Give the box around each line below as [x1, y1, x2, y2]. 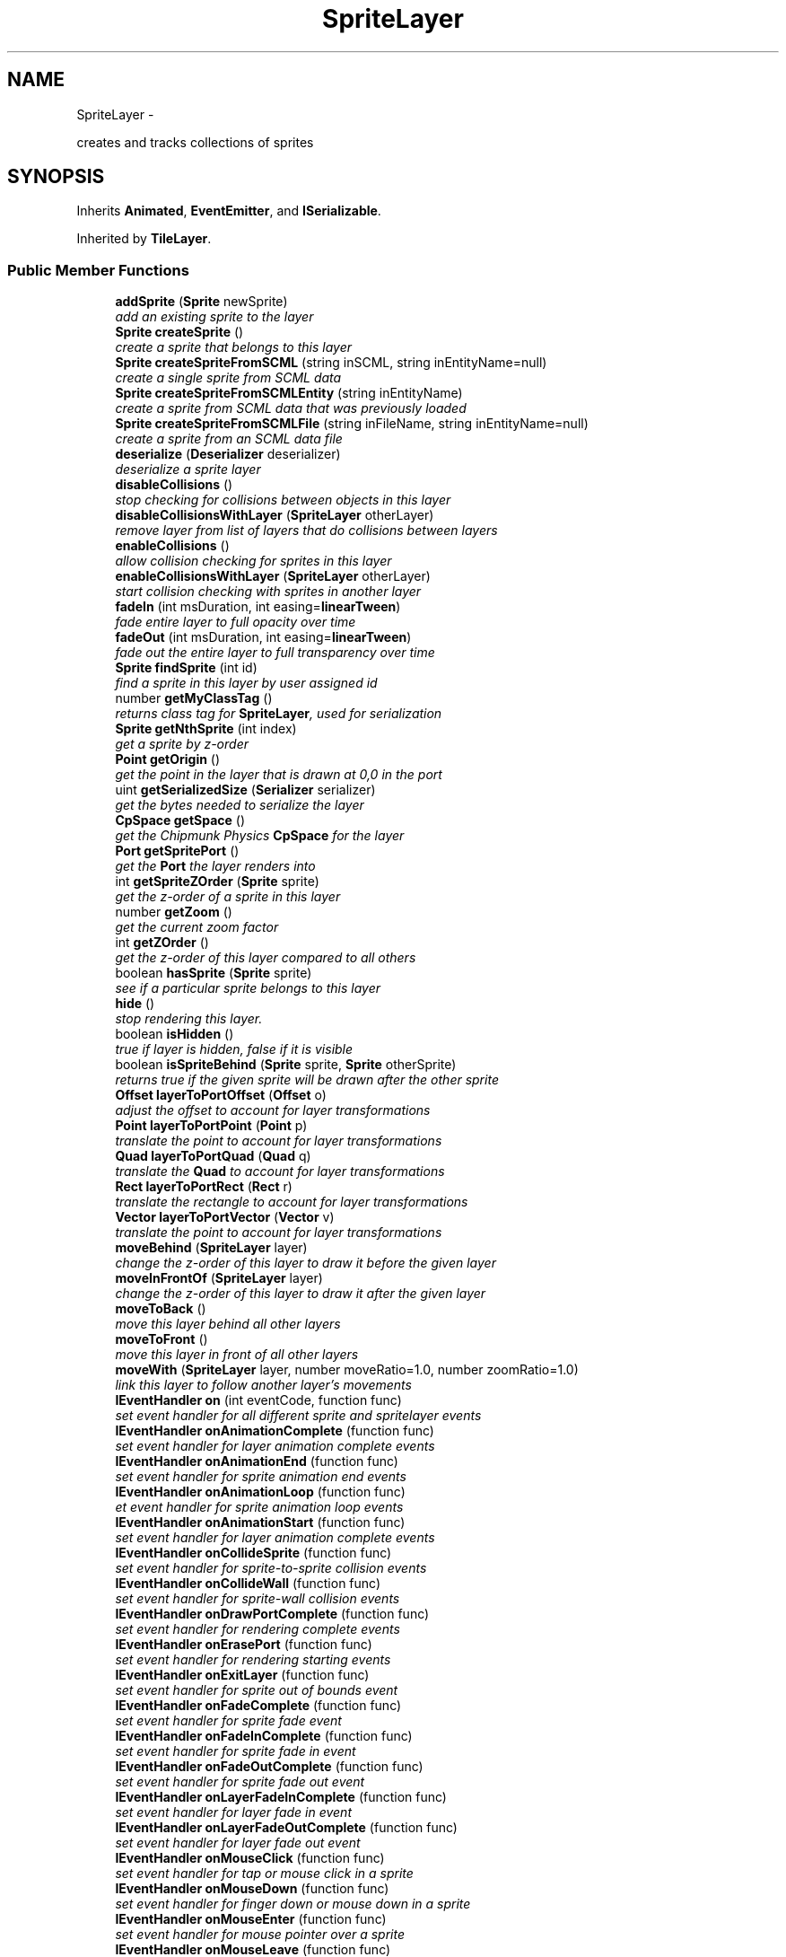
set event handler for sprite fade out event [115, 1774, 365, 1790]
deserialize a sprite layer [115, 461, 261, 478]
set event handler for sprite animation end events [115, 1469, 406, 1485]
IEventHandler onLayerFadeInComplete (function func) [115, 1789, 447, 1805]
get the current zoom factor [115, 919, 279, 935]
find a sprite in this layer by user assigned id [115, 675, 378, 691]
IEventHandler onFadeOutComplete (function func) [115, 1759, 424, 1775]
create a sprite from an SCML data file [115, 431, 343, 447]
